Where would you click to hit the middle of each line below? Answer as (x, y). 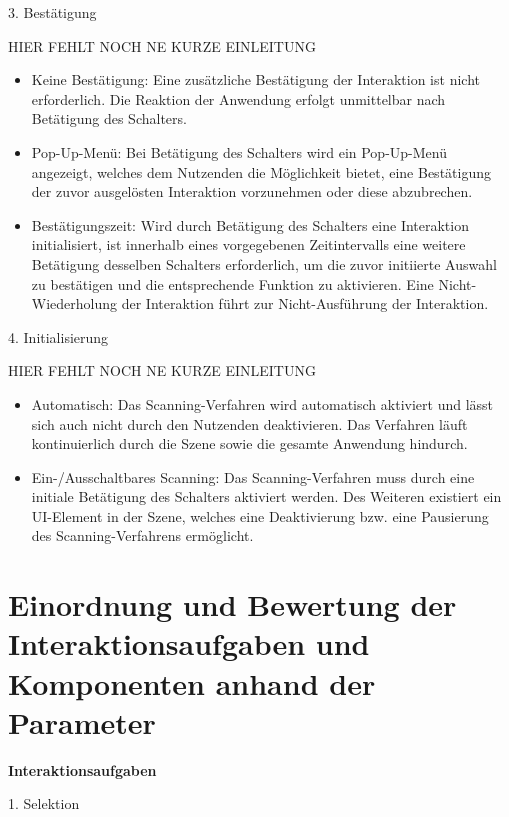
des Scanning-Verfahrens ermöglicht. (142, 535)
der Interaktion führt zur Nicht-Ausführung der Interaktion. (305, 303)
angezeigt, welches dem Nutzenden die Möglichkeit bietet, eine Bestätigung (261, 171)
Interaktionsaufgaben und (189, 643)
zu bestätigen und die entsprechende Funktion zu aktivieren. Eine (232, 283)
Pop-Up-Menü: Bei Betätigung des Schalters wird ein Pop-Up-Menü (239, 151)
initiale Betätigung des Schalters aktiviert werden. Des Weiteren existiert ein (266, 496)
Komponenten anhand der (192, 682)
